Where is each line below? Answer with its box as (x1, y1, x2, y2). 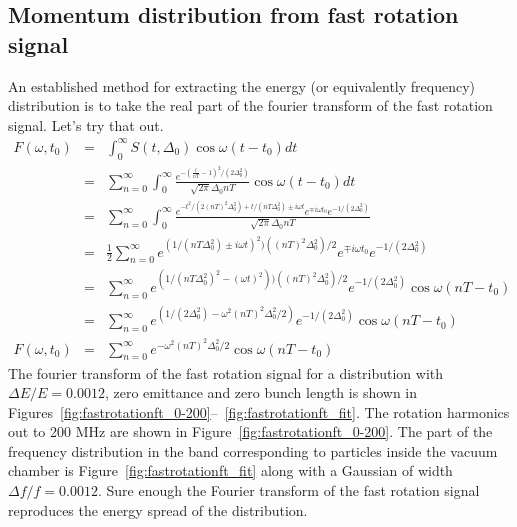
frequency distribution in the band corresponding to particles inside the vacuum (8, 440, 498, 461)
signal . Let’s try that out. (8, 114, 164, 135)
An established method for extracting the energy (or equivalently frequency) (8, 75, 476, 96)
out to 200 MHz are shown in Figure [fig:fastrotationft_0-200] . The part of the (8, 421, 493, 442)
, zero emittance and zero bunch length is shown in (104, 382, 418, 403)
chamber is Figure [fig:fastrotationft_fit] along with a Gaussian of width (8, 460, 453, 481)
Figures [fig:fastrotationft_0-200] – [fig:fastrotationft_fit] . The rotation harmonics (8, 401, 510, 422)
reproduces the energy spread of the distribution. (8, 499, 308, 520)
